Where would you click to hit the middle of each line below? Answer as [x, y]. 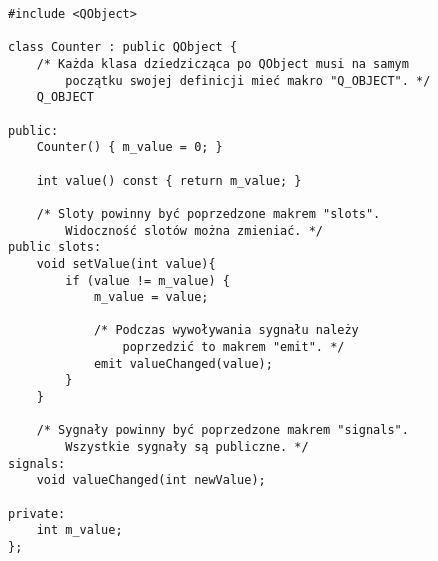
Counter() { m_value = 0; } [129, 147]
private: [37, 513]
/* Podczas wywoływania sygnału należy [226, 330]
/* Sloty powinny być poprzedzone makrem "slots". [208, 213]
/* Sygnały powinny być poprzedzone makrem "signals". [222, 430]
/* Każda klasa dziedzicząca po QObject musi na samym [222, 63]
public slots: [55, 247]
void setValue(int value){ [126, 263]
